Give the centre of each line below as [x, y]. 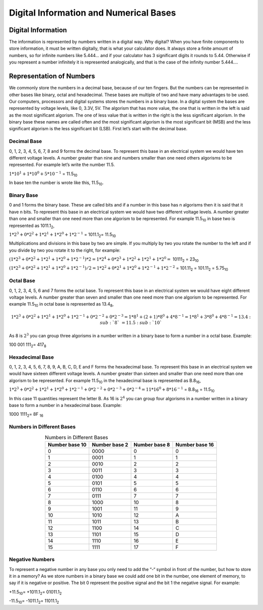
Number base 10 [67, 445]
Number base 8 [152, 445]
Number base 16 [195, 445]
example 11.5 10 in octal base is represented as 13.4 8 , [61, 305]
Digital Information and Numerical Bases [93, 13]
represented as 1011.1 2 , [32, 226]
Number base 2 [110, 445]
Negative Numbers [32, 560]
